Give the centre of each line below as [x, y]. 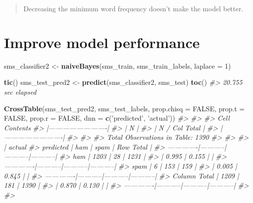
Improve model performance [102, 42]
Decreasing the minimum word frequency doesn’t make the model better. [133, 8]
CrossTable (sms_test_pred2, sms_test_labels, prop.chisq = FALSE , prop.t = [124, 108]
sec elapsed [20, 91]
